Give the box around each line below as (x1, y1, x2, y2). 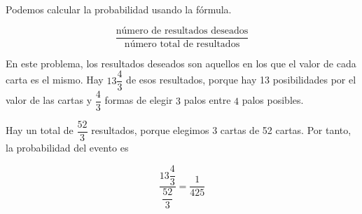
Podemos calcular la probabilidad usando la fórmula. (6, 2, 232, 16)
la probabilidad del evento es (6, 140, 129, 155)
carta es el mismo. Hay (6, 72, 104, 87)
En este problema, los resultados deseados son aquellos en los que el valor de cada (6, 55, 356, 70)
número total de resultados (124, 39, 240, 49)
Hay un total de (6, 123, 74, 138)
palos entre (183, 93, 231, 107)
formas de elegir (104, 93, 173, 107)
